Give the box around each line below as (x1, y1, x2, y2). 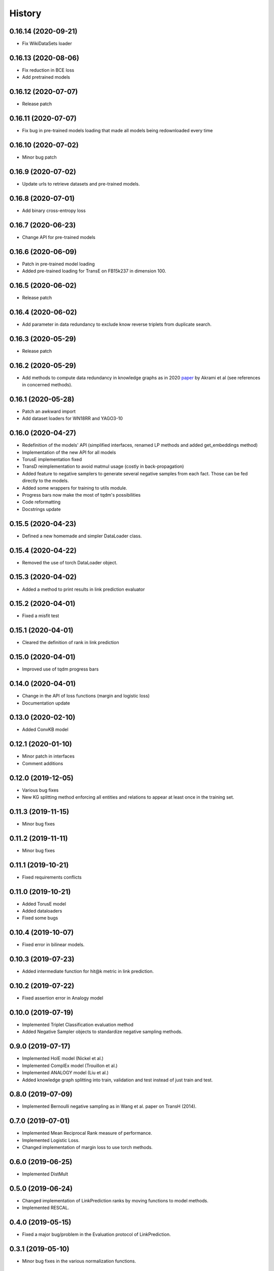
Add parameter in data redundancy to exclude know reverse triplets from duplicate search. (22, 321, 212, 327)
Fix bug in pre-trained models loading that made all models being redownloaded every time (22, 128, 213, 134)
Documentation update (22, 700, 71, 706)
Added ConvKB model (22, 727, 68, 733)
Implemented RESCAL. (22, 1205, 70, 1211)
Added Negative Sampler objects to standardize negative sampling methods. (22, 1028, 183, 1035)
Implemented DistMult (22, 1171, 68, 1177)
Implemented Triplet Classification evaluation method (22, 1022, 134, 1028)
